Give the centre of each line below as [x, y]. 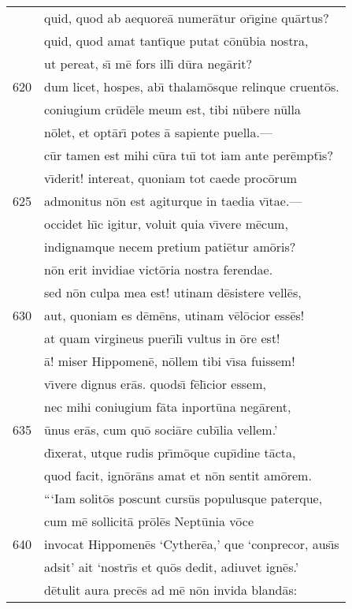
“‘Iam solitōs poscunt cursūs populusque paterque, [183, 498]
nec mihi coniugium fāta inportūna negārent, [168, 407]
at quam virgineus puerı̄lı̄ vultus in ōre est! [162, 338]
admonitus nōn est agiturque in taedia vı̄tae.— [173, 201]
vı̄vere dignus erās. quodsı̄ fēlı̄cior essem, [155, 384]
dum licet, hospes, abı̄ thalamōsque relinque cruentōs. [192, 86]
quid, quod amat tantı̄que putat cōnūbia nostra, [176, 41]
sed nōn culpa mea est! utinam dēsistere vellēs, [173, 292]
